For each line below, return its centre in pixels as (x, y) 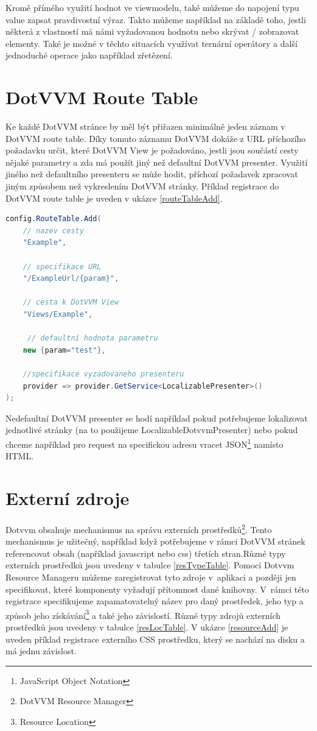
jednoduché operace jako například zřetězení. (89, 55)
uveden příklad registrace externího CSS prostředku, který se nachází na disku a (155, 639)
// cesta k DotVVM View (71, 302)
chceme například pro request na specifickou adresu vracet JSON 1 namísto (145, 443)
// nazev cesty (53, 231)
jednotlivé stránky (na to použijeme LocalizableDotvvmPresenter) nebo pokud (152, 430)
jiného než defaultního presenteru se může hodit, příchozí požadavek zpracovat (152, 174)
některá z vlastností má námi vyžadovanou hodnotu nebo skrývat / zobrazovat (152, 31)
